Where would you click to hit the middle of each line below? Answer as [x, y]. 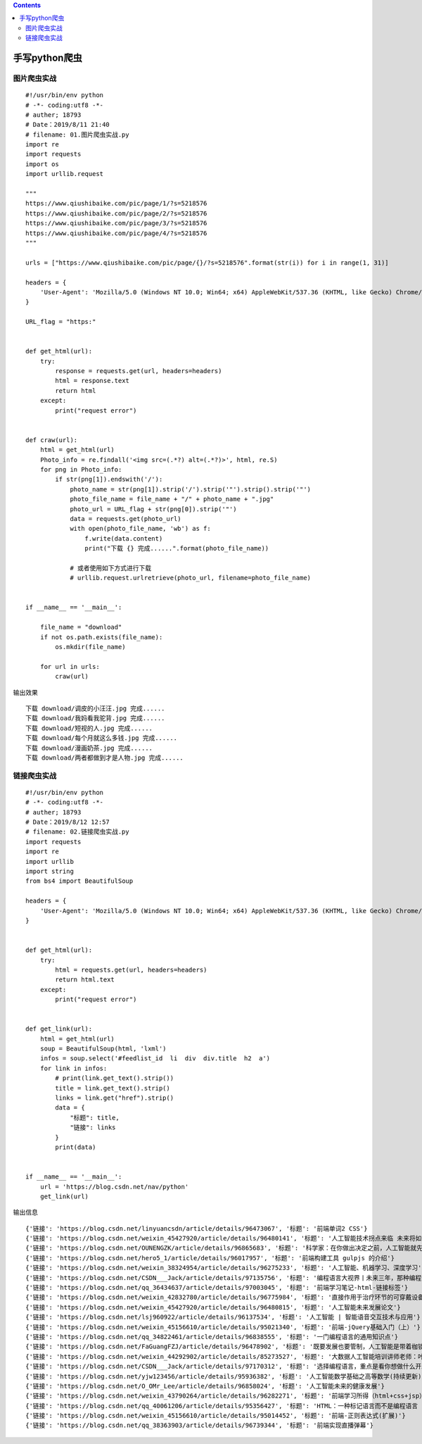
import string [50, 871]
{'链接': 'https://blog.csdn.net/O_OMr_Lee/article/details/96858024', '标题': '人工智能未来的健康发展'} [205, 1386]
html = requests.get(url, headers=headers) [131, 969]
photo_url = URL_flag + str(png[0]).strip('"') [153, 509]
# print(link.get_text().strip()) [115, 1078]
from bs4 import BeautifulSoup [79, 881]
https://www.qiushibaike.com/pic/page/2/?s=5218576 [116, 213]
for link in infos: [73, 1068]
